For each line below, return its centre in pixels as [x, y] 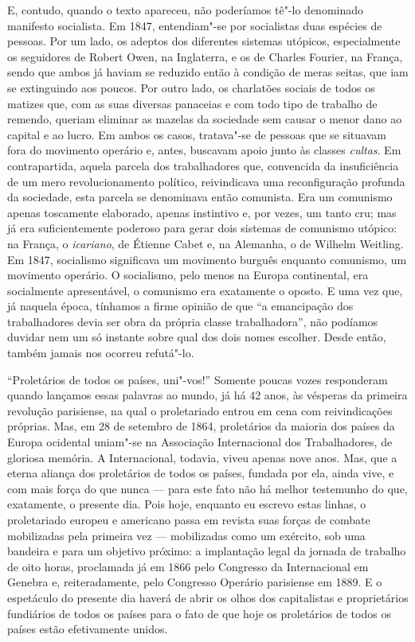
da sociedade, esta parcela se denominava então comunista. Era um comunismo [200, 197]
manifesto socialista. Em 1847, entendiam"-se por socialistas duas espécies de [195, 25]
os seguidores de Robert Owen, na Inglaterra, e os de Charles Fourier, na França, [205, 56]
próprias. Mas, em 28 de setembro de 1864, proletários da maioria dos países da [201, 426]
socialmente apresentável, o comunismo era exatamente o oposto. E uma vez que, [205, 290]
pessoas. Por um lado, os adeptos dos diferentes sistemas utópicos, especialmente [204, 41]
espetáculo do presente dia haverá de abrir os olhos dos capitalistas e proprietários [208, 597]
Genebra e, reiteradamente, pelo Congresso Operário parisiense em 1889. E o [195, 582]
